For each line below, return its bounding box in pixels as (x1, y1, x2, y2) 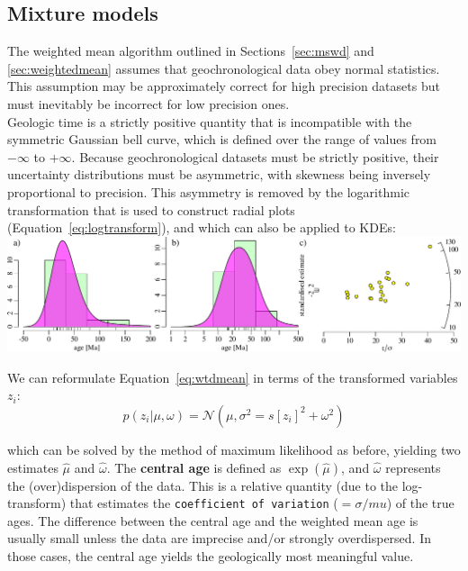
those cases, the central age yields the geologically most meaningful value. (7, 547, 414, 565)
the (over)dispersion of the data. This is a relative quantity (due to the (7, 476, 399, 494)
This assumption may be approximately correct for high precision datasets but (7, 77, 440, 95)
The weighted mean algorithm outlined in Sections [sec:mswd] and (7, 41, 374, 60)
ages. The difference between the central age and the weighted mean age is (7, 511, 418, 530)
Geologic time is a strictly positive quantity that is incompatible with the (7, 112, 412, 131)
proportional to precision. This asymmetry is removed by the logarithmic (7, 182, 409, 201)
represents (385, 458, 441, 476)
